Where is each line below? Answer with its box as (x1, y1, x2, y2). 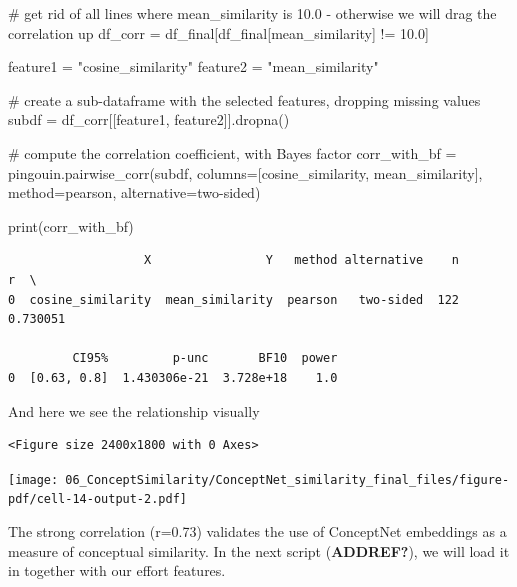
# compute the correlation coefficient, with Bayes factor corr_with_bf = (8, 142, 457, 163)
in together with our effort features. (8, 560, 226, 581)
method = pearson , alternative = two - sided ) (8, 182, 261, 203)
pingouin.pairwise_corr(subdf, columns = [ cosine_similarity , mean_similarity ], (8, 162, 483, 183)
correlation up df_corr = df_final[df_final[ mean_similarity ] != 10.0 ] (8, 22, 429, 43)
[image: (8, 472, 59, 487)
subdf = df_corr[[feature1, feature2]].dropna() (8, 109, 290, 130)
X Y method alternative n (144, 253, 460, 268)
